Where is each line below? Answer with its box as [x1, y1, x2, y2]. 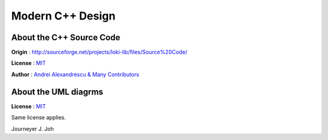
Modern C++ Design [11, 9, 115, 23]
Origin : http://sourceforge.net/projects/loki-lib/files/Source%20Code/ [11, 49, 188, 56]
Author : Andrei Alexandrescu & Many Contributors [11, 71, 140, 78]
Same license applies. [11, 114, 66, 121]
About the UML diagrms [11, 86, 103, 97]
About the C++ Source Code [11, 32, 121, 43]
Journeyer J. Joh [11, 125, 54, 132]
